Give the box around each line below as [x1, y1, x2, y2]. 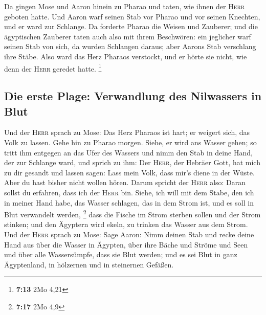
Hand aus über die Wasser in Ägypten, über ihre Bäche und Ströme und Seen [4, 239, 248, 250]
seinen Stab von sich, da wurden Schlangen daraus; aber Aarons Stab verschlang [4, 41, 256, 52]
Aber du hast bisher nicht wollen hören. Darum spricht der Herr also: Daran [4, 177, 246, 188]
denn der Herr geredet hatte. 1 [4, 61, 102, 74]
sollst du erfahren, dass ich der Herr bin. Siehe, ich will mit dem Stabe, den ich [4, 187, 254, 197]
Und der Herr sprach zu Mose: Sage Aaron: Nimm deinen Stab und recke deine [4, 229, 254, 239]
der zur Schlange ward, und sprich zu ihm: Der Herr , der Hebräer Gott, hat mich [4, 157, 260, 168]
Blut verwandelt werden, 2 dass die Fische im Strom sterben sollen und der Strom [4, 208, 261, 219]
